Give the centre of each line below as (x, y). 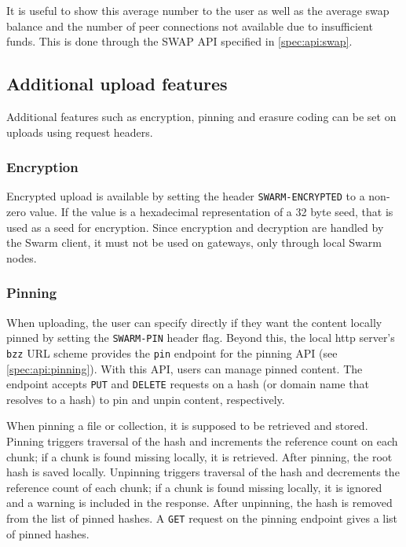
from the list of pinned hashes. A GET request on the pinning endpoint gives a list (202, 518)
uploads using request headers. (80, 132)
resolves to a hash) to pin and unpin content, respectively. (146, 399)
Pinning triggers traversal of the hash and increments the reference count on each (202, 441)
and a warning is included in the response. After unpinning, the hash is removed (199, 503)
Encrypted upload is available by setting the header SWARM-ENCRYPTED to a (186, 196)
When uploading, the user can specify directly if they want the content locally (194, 322)
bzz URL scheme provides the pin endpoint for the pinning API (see (172, 352)
